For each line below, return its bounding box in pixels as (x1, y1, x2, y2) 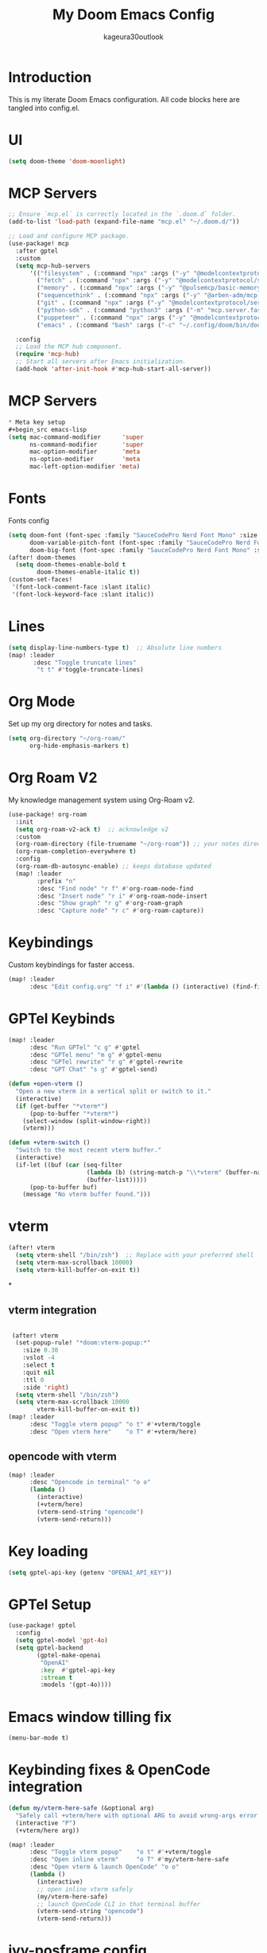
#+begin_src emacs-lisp (8, 425, 87, 433)
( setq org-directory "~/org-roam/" (8, 734, 126, 742)
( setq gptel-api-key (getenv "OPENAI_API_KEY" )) (8, 1568, 172, 1576)
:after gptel (15, 247, 59, 255)
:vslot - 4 (22, 1354, 56, 1362)
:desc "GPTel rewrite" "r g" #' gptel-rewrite (29, 1058, 183, 1067)
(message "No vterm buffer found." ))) (22, 1191, 151, 1199)
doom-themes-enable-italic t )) (37, 568, 141, 577)
